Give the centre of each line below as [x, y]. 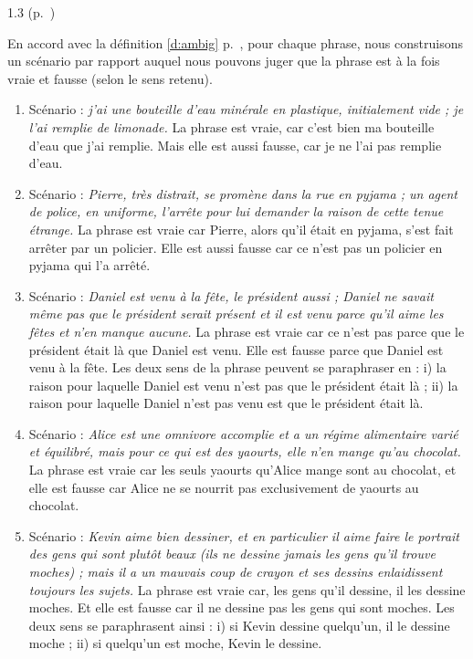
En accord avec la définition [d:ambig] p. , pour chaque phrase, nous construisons [235, 42]
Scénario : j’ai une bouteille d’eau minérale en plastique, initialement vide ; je [246, 109]
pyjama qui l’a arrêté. [89, 265]
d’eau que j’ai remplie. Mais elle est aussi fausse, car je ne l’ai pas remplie [235, 145]
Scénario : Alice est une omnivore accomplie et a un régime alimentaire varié [243, 433]
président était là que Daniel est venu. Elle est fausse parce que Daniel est [236, 349]
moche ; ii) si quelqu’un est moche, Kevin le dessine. [175, 643]
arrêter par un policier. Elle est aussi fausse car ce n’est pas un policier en [236, 247]
